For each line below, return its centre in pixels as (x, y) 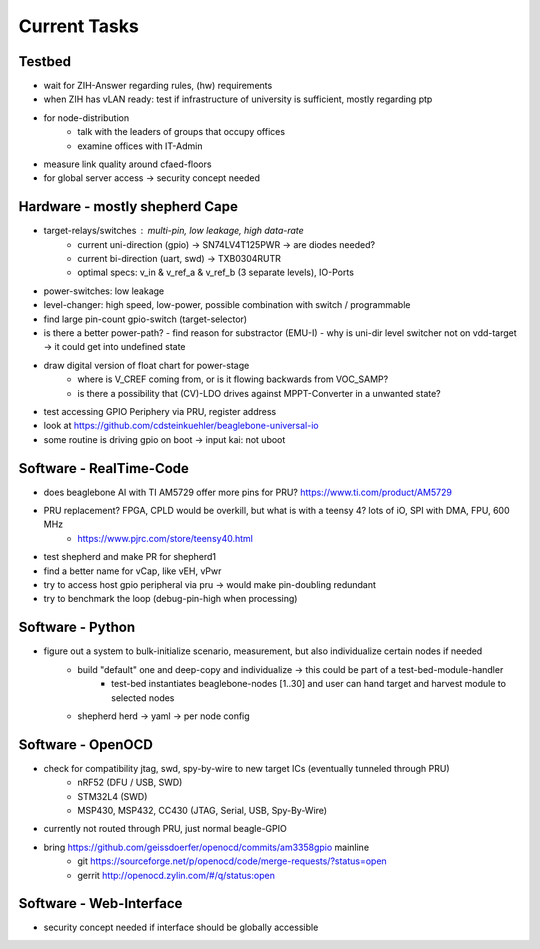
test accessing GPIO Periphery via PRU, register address (160, 411)
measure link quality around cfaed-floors (127, 164)
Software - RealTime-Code (104, 468)
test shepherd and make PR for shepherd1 (130, 557)
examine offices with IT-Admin (140, 146)
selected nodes (143, 697)
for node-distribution (86, 117)
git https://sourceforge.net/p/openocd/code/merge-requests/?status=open (232, 861)
